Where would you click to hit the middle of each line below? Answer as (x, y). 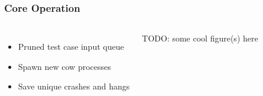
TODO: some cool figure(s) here (200, 38)
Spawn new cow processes (64, 66)
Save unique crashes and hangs (74, 86)
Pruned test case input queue (71, 47)
